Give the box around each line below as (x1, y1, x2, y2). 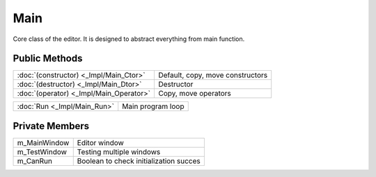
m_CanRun (17, 156, 52, 166)
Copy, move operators (157, 89, 231, 99)
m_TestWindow (17, 146, 68, 156)
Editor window (77, 137, 125, 147)
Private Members (13, 120, 90, 132)
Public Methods (13, 53, 83, 65)
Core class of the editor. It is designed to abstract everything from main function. (13, 35, 245, 43)
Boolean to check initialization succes (77, 156, 201, 166)
